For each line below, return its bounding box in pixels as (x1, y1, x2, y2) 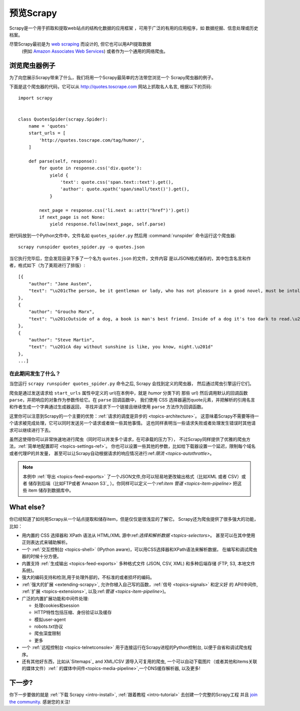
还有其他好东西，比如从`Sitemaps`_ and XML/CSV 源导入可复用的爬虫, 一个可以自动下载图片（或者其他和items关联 (21, 658, 257, 664)
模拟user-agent (34, 616, 66, 622)
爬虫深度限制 (34, 630, 61, 636)
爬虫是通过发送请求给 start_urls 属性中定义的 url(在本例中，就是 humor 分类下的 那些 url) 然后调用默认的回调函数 (9, 390, 248, 396)
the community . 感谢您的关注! (9, 698, 70, 704)
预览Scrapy (9, 8, 57, 19)
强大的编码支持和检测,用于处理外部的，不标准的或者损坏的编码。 (21, 574, 155, 580)
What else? (9, 503, 45, 512)
